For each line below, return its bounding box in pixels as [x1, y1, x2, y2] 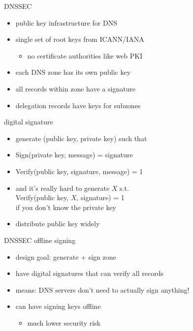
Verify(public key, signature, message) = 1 [15, 166, 143, 176]
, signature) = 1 [76, 192, 125, 203]
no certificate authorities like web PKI [27, 50, 143, 60]
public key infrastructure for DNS [15, 17, 117, 28]
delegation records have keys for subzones [15, 100, 141, 110]
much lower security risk [27, 317, 101, 328]
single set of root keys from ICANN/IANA [15, 34, 144, 44]
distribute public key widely [15, 218, 100, 229]
